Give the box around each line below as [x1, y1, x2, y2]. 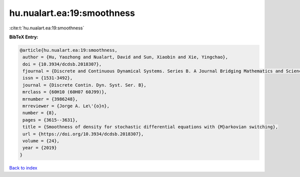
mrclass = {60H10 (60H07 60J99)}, [22, 89, 107, 95]
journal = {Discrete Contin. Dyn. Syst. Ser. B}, [22, 82, 147, 88]
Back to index [9, 165, 37, 171]
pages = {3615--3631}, [22, 117, 78, 123]
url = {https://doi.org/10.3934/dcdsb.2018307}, [22, 131, 144, 137]
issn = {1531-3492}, [22, 75, 73, 81]
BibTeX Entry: [9, 34, 38, 40]
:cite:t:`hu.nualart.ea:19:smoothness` [9, 25, 84, 31]
